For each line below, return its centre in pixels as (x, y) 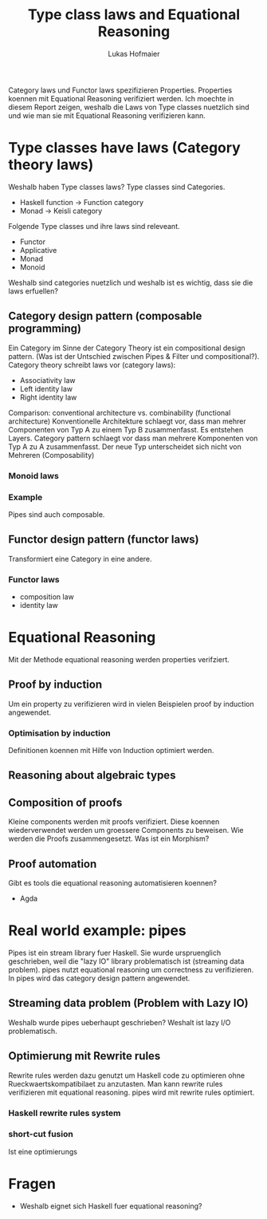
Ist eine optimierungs (43, 1151)
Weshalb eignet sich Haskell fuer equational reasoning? (111, 1205)
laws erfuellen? (33, 291)
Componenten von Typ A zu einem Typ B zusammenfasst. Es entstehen (126, 429)
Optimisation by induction (60, 733)
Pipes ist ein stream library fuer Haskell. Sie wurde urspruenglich (115, 953)
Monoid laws (34, 475)
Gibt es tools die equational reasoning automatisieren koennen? (113, 883)
